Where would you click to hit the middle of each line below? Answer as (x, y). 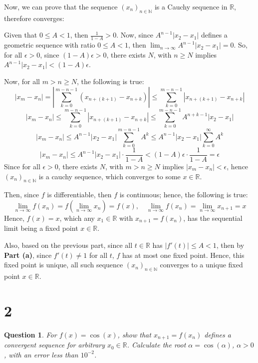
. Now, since (135, 35)
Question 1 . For (30, 334)
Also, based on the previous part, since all (68, 245)
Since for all (22, 166)
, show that (134, 334)
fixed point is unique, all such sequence (64, 265)
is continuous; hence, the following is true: (184, 195)
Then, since (22, 195)
